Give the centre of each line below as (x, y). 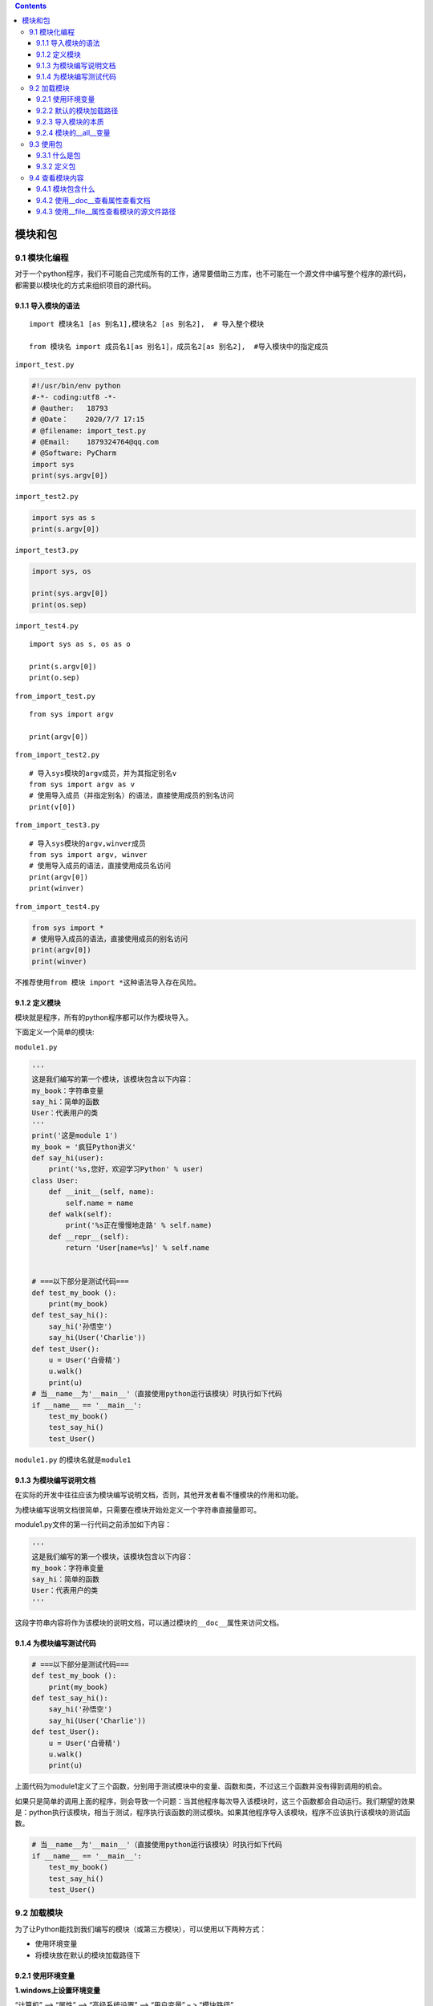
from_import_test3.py (57, 825)
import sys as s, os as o (80, 644)
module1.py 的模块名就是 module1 (73, 1460)
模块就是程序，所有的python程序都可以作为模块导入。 (103, 1017)
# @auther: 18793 (70, 408)
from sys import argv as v (82, 785)
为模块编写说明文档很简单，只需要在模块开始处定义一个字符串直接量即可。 (138, 1509)
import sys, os (61, 571)
